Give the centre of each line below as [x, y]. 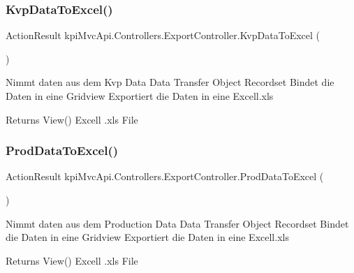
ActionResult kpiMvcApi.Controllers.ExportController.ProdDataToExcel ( [165, 176]
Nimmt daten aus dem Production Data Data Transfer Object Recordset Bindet [177, 223]
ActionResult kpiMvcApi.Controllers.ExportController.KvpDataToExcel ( [163, 35]
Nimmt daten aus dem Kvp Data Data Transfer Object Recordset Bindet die [170, 82]
